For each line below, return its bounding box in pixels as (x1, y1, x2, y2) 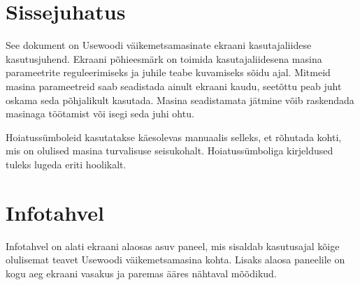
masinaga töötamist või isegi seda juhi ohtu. (6, 106, 194, 121)
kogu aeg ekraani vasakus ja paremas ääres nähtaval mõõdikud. (6, 265, 277, 280)
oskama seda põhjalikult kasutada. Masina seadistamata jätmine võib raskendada (6, 92, 354, 107)
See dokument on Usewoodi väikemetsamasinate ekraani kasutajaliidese (6, 38, 312, 52)
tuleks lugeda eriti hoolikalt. (6, 156, 127, 171)
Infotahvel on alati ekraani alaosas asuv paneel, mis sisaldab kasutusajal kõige (6, 238, 340, 253)
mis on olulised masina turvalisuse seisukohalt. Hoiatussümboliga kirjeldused (6, 143, 333, 158)
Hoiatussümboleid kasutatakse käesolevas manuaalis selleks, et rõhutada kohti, (6, 129, 342, 144)
